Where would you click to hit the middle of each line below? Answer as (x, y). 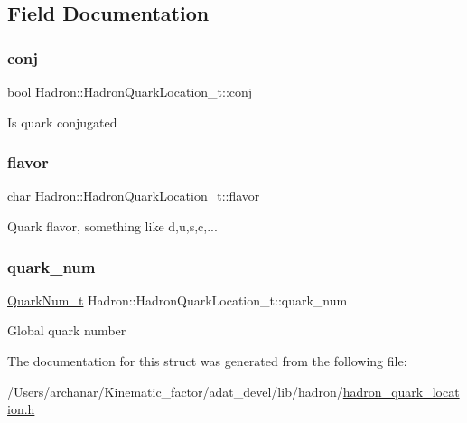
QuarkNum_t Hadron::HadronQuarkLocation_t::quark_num (177, 300)
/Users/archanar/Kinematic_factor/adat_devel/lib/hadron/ (175, 391)
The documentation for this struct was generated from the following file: (207, 361)
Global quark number (67, 330)
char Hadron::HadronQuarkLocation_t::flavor (134, 196)
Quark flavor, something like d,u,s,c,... (112, 226)
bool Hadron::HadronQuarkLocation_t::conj (130, 91)
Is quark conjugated (62, 122)
